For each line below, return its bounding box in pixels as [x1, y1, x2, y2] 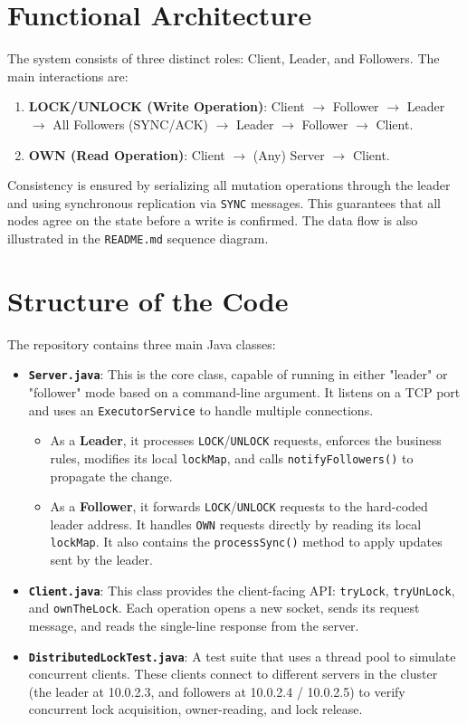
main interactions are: [7, 66, 129, 85]
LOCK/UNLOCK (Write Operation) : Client [28, 97, 305, 116]
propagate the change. [50, 466, 173, 485]
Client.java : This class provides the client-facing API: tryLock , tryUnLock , [28, 580, 455, 599]
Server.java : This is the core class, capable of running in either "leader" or [28, 365, 448, 384]
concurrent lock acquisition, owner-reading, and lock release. [28, 700, 363, 719]
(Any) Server [253, 145, 325, 164]
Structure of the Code [7, 281, 289, 319]
